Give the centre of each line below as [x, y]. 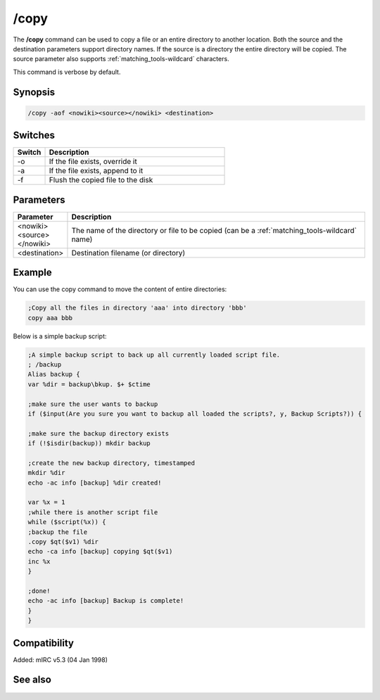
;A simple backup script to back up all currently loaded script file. [154, 355]
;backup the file [58, 532]
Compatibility [43, 643]
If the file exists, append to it [96, 171]
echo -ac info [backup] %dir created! [95, 483]
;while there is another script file [93, 512]
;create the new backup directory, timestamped [111, 463]
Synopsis [34, 92]
